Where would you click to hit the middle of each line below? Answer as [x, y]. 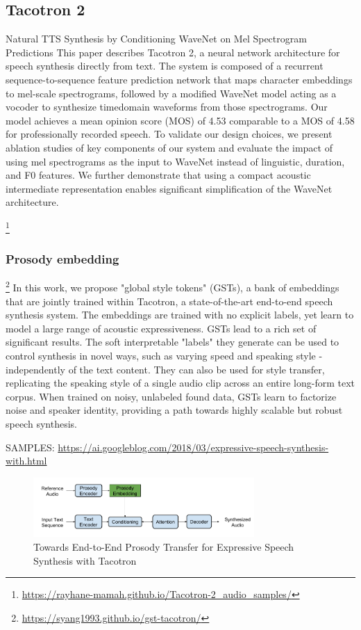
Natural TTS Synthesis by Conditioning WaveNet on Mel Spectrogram [156, 39]
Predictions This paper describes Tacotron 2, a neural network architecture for [173, 52]
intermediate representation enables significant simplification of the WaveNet [169, 188]
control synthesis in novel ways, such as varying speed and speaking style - [164, 356]
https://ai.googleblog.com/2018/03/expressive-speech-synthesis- [193, 447]
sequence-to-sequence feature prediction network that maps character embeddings [179, 79]
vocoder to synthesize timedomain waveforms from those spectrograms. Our [167, 107]
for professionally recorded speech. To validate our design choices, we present [169, 134]
